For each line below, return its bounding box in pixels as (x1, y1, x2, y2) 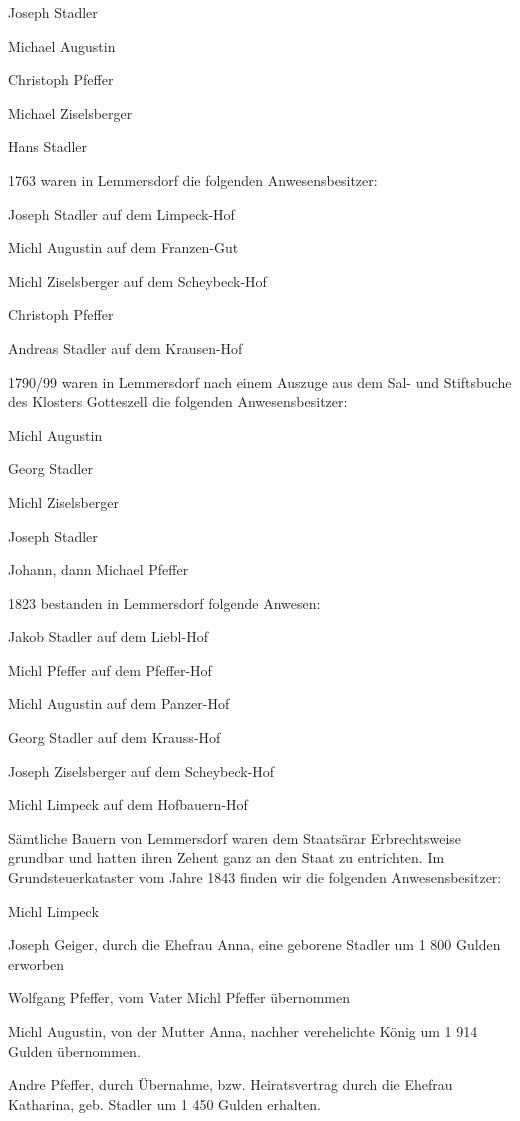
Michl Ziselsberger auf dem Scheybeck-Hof (8, 270, 267, 291)
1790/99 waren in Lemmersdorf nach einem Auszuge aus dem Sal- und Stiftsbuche (8, 371, 512, 392)
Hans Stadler (8, 136, 88, 157)
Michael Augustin (8, 35, 116, 56)
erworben (8, 953, 65, 974)
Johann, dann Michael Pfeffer (8, 559, 189, 580)
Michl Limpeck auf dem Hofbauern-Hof (8, 794, 248, 815)
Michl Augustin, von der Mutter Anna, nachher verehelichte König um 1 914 (8, 1021, 478, 1041)
